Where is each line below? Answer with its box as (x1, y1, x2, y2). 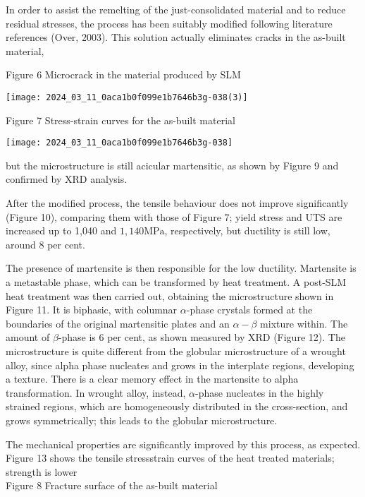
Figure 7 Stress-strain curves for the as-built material (6, 112, 235, 127)
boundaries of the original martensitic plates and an (6, 316, 230, 330)
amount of (6, 330, 50, 345)
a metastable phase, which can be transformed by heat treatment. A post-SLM (6, 275, 347, 289)
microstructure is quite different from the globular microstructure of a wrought (6, 344, 346, 358)
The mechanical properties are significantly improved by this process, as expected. (6, 436, 361, 451)
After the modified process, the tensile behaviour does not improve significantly (6, 196, 349, 210)
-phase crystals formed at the (186, 302, 313, 317)
